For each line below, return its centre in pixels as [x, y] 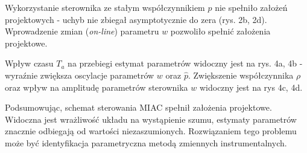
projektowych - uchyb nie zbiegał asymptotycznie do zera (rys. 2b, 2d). [136, 19]
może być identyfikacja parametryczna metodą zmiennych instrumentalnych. [146, 142]
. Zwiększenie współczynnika [241, 75]
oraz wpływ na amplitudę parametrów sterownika [97, 87]
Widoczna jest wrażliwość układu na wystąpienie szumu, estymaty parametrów [151, 119]
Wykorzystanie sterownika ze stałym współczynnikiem [105, 7]
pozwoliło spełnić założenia [220, 31]
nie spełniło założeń [251, 7]
